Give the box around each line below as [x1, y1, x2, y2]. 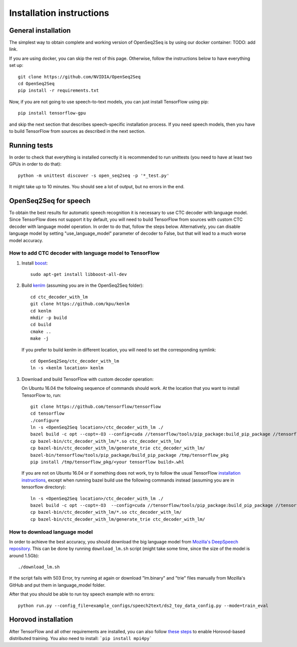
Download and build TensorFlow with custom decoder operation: [21, 376, 154, 382]
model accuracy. [9, 237, 43, 243]
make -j [30, 336, 49, 341]
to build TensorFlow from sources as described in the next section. [9, 128, 146, 134]
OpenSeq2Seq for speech [9, 196, 91, 205]
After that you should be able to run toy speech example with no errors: [9, 591, 155, 597]
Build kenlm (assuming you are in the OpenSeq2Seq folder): [21, 282, 144, 288]
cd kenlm [30, 308, 51, 314]
